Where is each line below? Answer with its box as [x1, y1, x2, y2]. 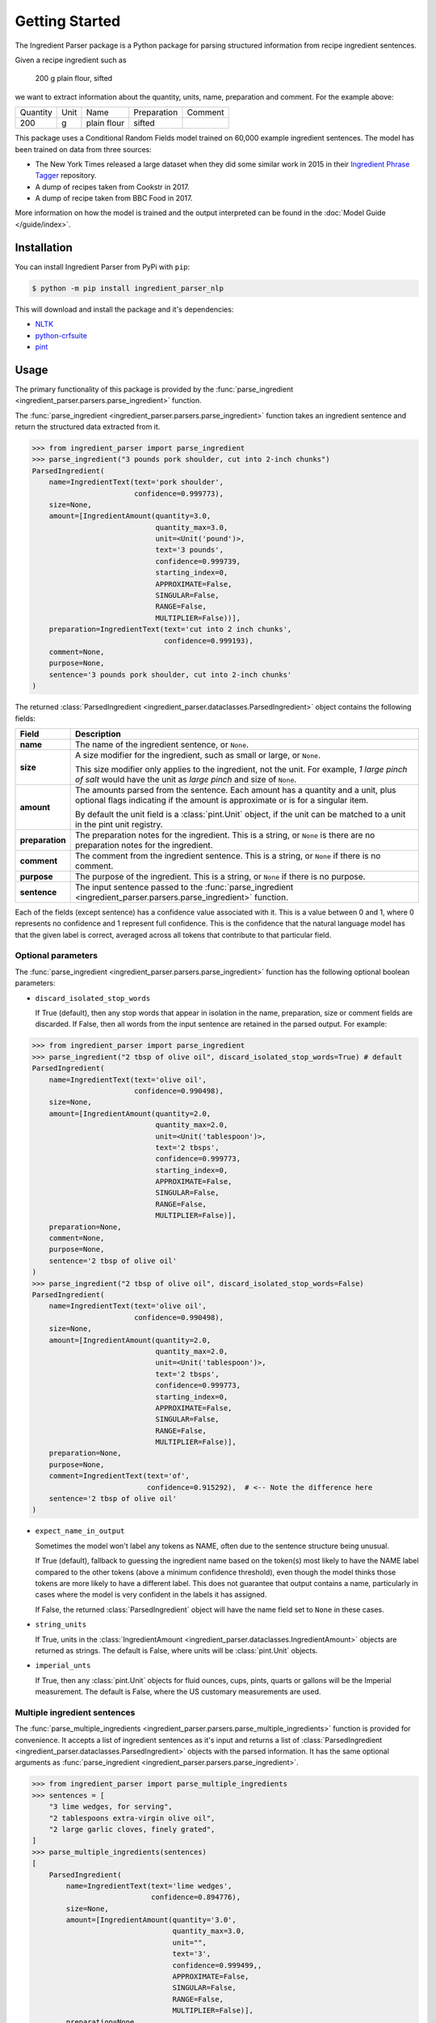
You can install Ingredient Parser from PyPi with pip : [15, 261, 191, 271]
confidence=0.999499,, [172, 1961, 262, 1970]
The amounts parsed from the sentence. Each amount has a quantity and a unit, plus [75, 784, 396, 795]
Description [75, 728, 121, 740]
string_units [35, 1620, 87, 1630]
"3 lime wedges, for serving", [48, 1802, 173, 1812]
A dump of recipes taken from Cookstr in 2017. [35, 182, 190, 192]
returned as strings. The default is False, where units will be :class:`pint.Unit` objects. [35, 1645, 318, 1655]
